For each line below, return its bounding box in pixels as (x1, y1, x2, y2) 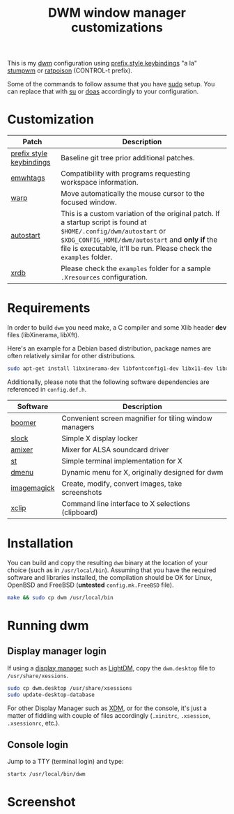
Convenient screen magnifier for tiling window (61, 413, 212, 423)
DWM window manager (47, 5, 187, 21)
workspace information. (61, 178, 139, 187)
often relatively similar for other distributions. (7, 352, 136, 360)
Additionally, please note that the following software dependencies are (7, 378, 210, 386)
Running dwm (7, 617, 89, 633)
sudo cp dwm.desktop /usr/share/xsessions (7, 684, 132, 691)
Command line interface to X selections (61, 498, 190, 508)
